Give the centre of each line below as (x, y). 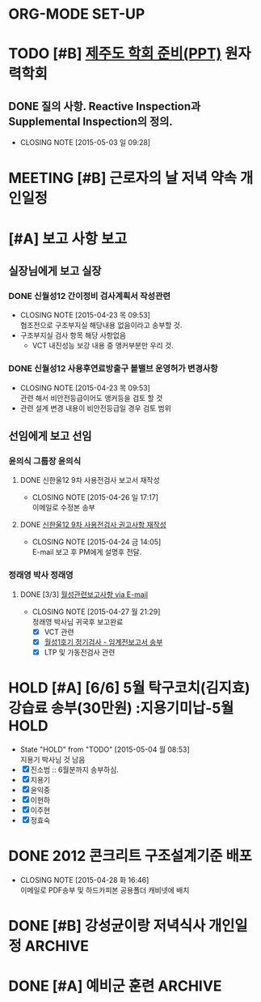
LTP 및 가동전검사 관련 (80, 652)
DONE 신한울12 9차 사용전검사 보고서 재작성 (90, 480)
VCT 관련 (59, 632)
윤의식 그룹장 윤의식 (45, 461)
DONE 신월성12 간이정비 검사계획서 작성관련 (90, 296)
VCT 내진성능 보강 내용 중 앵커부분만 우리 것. (103, 346)
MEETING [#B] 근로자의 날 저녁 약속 (122, 178)
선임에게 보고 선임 (50, 435)
